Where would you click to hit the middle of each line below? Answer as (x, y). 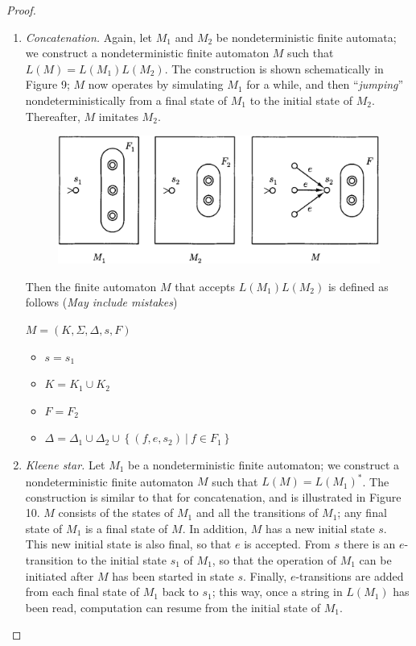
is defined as (358, 286)
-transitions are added (350, 575)
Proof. (21, 10)
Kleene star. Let (65, 464)
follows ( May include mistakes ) (101, 302)
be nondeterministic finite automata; (306, 37)
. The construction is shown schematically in (274, 68)
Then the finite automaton (91, 286)
